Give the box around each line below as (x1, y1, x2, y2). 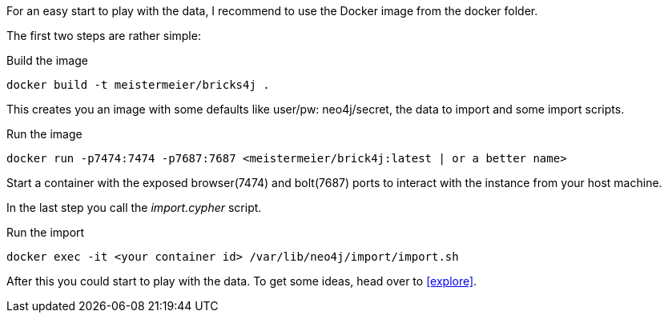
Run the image (6, 127, 82, 141)
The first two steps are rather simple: (6, 29, 201, 42)
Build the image (6, 54, 88, 67)
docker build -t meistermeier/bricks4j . (6, 78, 270, 91)
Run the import (6, 225, 85, 239)
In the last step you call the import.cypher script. (6, 201, 262, 214)
